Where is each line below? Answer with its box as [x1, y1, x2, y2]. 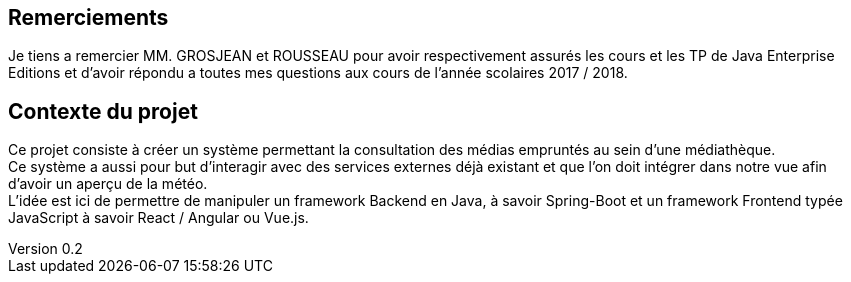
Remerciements [8, 5, 169, 30]
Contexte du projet [8, 98, 198, 124]
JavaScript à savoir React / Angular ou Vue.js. [8, 209, 309, 227]
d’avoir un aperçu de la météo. [8, 175, 208, 193]
